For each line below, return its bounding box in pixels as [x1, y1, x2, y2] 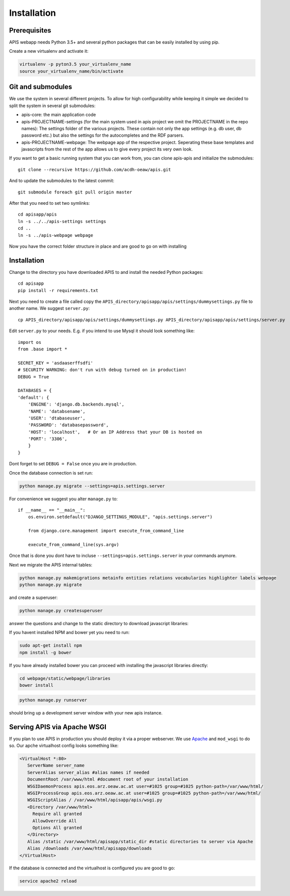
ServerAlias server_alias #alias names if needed [27, 770, 150, 775]
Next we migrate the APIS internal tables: [9, 561, 93, 567]
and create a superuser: [9, 595, 58, 600]
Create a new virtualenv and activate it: [9, 48, 89, 54]
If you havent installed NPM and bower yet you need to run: [9, 630, 130, 635]
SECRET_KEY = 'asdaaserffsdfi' [18, 360, 94, 366]
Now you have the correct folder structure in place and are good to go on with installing [9, 243, 187, 249]
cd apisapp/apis [18, 212, 57, 217]
